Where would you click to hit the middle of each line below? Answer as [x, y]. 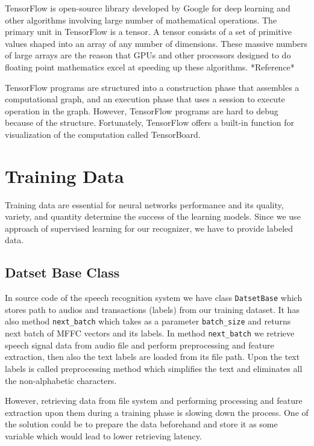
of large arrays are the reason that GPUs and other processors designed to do [148, 55]
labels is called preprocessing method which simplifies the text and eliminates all [154, 368]
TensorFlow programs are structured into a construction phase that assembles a [152, 87]
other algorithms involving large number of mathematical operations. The [141, 20]
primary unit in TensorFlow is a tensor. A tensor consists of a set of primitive [148, 32]
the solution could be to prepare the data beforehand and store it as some [141, 424]
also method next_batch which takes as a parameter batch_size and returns [148, 321]
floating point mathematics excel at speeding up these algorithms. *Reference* [150, 67]
